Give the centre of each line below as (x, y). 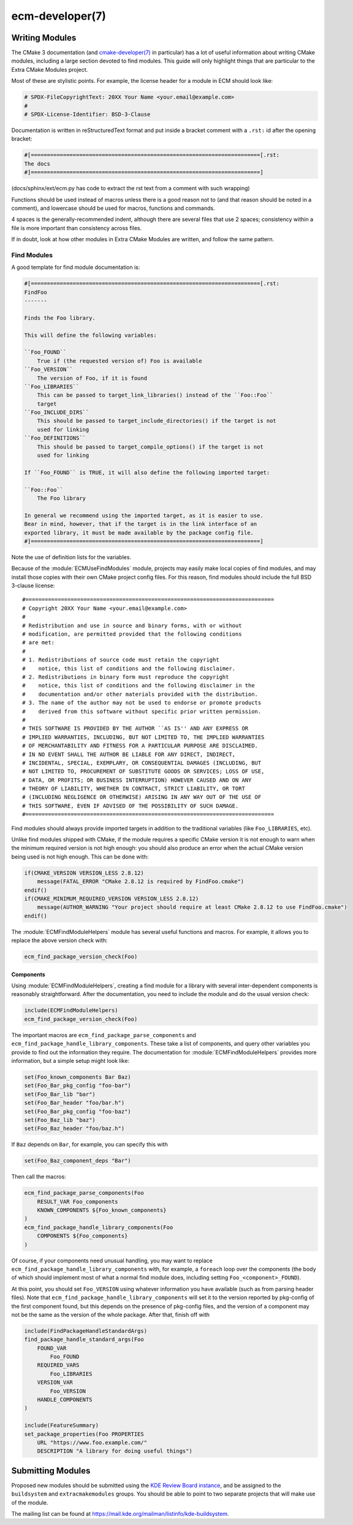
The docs (37, 164)
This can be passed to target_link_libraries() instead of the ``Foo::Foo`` (155, 395)
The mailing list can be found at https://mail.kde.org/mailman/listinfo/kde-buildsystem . (120, 1514)
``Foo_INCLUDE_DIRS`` (57, 412)
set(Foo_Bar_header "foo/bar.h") (74, 1103)
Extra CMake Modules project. (50, 69)
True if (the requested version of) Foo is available (120, 361)
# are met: (39, 643)
